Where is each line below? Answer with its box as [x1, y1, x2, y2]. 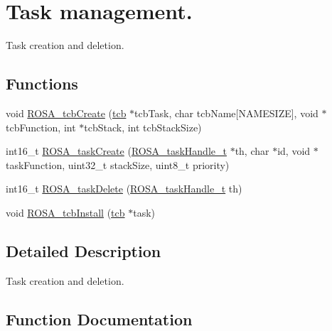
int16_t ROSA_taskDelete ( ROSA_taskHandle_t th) [6, 181, 242, 196]
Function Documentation [6, 308, 193, 330]
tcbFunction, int [6, 119, 76, 134]
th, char [235, 143, 269, 158]
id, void [277, 143, 311, 158]
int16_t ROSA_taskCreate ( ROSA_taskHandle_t [6, 143, 227, 158]
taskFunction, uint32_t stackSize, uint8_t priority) [6, 157, 230, 172]
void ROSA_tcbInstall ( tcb [6, 205, 125, 219]
